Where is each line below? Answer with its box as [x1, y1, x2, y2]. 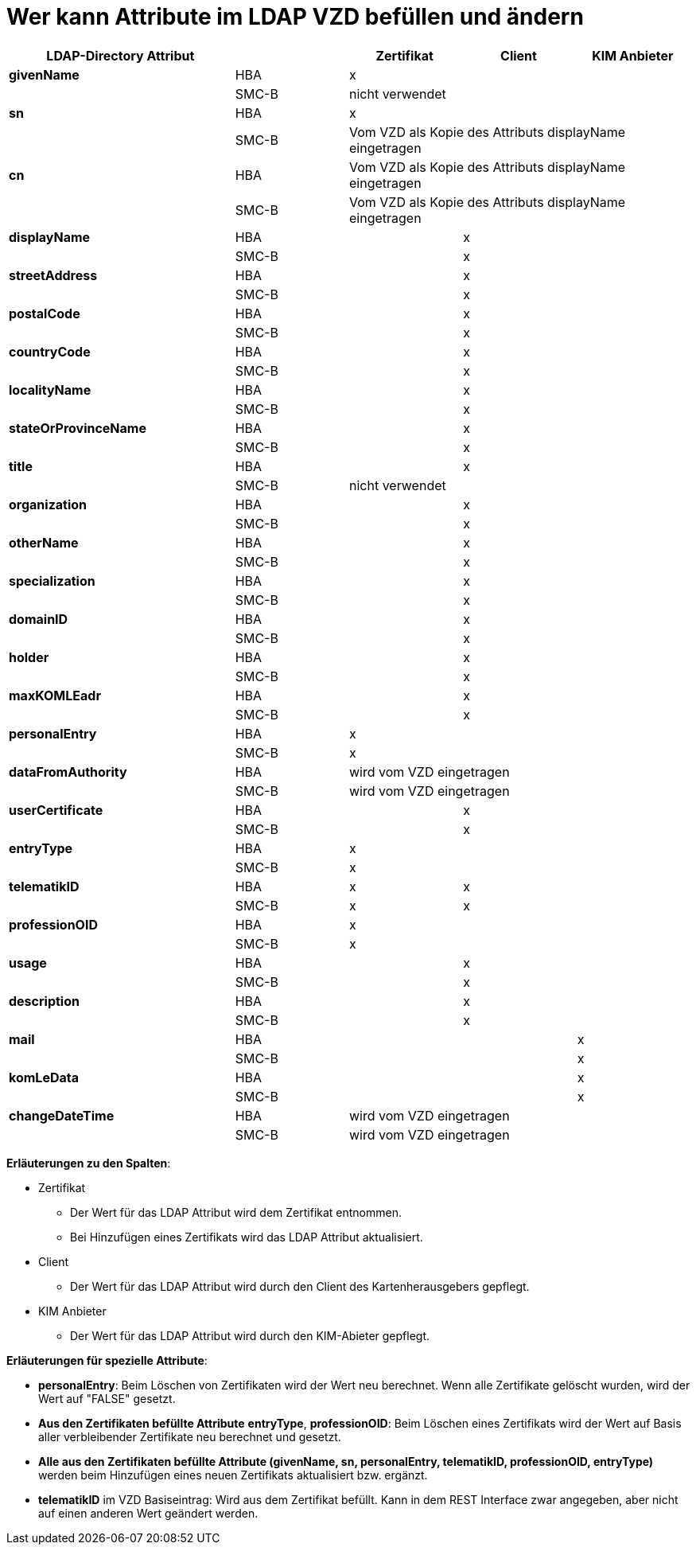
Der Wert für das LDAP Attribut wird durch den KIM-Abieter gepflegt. [70, 1328, 430, 1343]
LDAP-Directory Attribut [46, 47, 195, 64]
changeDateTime [9, 1107, 115, 1124]
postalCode [9, 305, 80, 322]
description [9, 992, 80, 1009]
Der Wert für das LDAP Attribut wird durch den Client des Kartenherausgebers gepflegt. [70, 1279, 530, 1293]
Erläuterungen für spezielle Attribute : [6, 1353, 208, 1367]
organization [9, 496, 87, 512]
